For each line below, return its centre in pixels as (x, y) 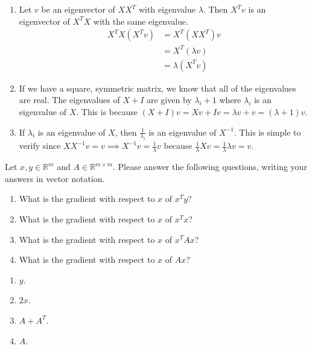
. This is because (107, 111)
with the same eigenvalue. (141, 21)
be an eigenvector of (78, 9)
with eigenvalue (167, 9)
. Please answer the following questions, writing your (210, 167)
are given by (169, 100)
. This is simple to (267, 132)
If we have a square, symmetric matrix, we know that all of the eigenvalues (158, 88)
